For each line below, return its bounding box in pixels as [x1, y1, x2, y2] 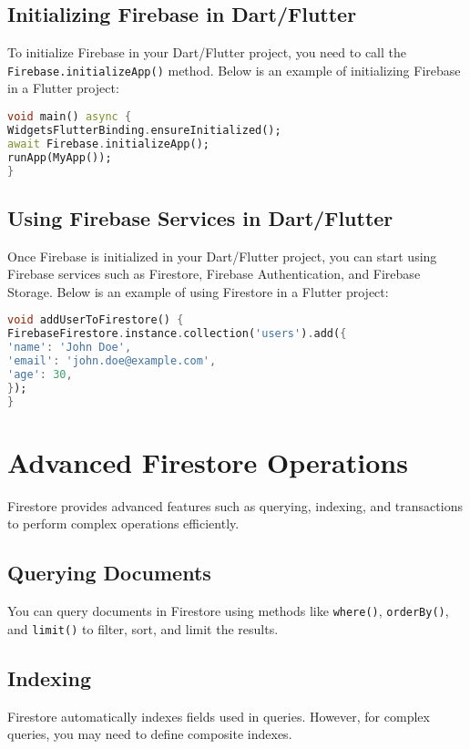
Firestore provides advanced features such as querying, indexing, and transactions [7, 496, 463, 515]
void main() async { [7, 110, 132, 124]
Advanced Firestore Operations [7, 443, 408, 480]
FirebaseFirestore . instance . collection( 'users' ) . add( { [7, 327, 347, 341]
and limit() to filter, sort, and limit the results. [7, 619, 279, 638]
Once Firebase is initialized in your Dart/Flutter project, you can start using [7, 246, 437, 265]
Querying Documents [7, 559, 211, 587]
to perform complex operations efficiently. [7, 514, 240, 533]
